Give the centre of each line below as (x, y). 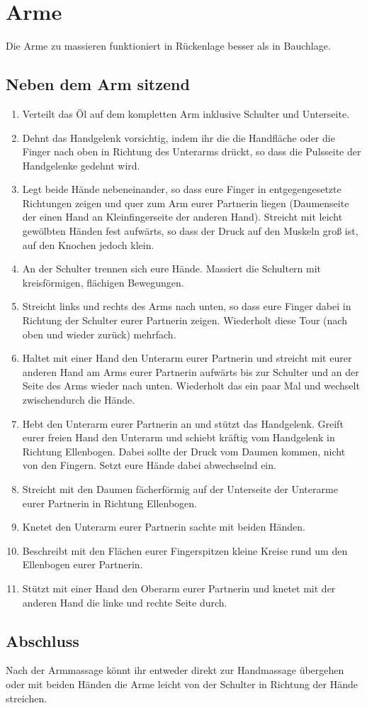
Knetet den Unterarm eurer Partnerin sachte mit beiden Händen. (164, 527)
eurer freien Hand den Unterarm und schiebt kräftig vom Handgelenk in (179, 437)
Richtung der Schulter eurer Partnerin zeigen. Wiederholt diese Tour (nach (185, 320)
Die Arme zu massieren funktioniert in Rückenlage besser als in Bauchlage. (168, 46)
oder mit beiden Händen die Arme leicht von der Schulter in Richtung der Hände (182, 684)
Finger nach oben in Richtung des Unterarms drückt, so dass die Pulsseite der (192, 151)
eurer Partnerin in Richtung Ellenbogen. (109, 503)
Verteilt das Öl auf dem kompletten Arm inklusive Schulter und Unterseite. (186, 113)
